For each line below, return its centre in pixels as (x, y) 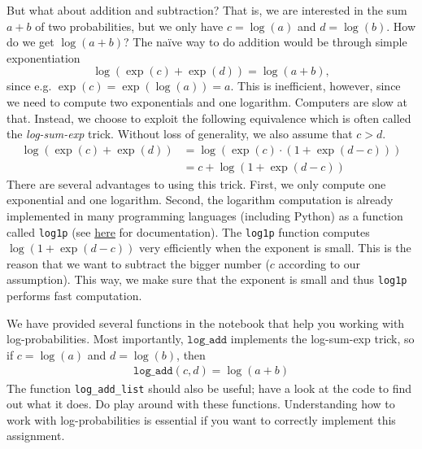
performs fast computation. (74, 296)
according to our (320, 263)
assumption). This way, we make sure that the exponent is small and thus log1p (207, 279)
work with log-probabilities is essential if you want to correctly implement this (201, 419)
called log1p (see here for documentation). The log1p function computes (188, 231)
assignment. (36, 436)
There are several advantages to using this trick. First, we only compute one (196, 183)
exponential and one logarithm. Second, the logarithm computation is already (200, 200)
